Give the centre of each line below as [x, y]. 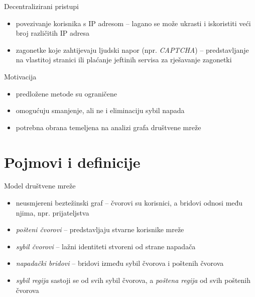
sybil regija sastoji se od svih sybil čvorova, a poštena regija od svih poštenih [133, 280]
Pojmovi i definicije [72, 162]
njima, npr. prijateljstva [52, 212]
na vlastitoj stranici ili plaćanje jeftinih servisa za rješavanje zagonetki [124, 60]
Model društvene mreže [40, 186]
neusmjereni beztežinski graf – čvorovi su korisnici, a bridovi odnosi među [129, 203]
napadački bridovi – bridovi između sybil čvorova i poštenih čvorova [120, 263]
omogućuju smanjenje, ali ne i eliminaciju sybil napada [100, 110]
